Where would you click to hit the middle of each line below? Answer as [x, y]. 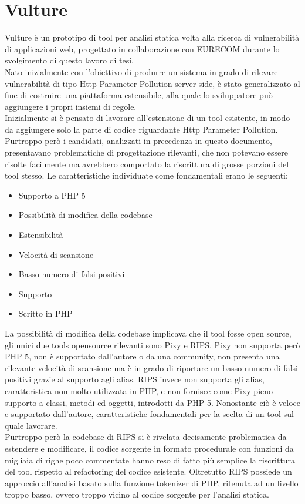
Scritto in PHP [45, 313]
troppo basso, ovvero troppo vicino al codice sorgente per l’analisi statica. [137, 494]
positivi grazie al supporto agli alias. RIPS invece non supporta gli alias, [135, 379]
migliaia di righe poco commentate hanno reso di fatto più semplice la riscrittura [150, 460]
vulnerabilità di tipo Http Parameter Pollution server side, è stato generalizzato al [152, 83]
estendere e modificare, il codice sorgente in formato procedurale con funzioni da [149, 448]
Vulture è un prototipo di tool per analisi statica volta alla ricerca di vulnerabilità [152, 37]
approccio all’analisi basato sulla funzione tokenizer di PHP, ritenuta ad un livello [152, 483]
